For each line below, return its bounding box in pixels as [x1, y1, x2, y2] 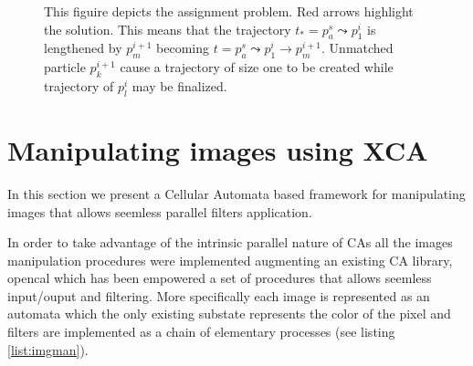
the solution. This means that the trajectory [44, 19, 291, 38]
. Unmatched [321, 38, 394, 58]
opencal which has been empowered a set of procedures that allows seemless [7, 268, 432, 288]
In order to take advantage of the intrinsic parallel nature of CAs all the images [7, 233, 453, 252]
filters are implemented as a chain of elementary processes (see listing [7, 322, 395, 341]
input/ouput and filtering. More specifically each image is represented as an [7, 286, 430, 305]
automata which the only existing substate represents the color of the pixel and [7, 304, 451, 323]
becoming [156, 38, 210, 58]
